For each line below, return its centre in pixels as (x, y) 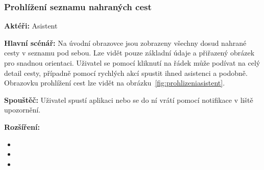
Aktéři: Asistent (31, 26)
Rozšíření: (22, 126)
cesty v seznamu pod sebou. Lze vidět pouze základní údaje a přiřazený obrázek (129, 53)
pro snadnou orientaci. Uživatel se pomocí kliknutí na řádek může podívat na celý (132, 63)
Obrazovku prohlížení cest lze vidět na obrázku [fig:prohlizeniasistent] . (115, 83)
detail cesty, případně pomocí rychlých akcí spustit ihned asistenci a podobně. (126, 73)
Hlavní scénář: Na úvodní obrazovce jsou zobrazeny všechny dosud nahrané (125, 42)
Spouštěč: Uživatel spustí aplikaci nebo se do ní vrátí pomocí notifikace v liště (129, 100)
